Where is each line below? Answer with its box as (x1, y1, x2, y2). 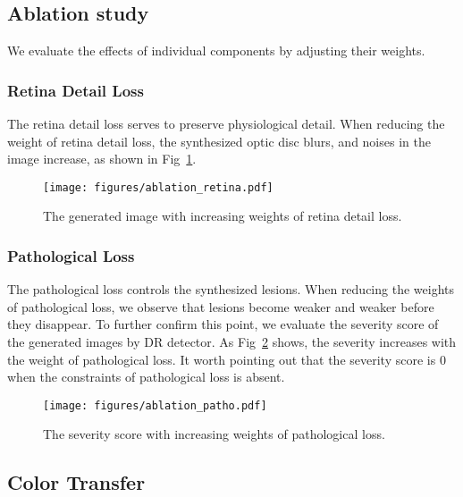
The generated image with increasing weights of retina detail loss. (43, 206, 402, 225)
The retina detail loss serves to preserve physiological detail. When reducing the (7, 114, 445, 133)
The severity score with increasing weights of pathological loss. (43, 425, 385, 443)
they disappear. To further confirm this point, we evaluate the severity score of (7, 315, 439, 333)
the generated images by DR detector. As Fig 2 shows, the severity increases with (7, 333, 457, 351)
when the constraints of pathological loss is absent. (7, 367, 285, 386)
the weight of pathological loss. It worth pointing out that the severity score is (7, 350, 436, 368)
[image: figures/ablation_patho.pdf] (43, 399, 267, 412)
